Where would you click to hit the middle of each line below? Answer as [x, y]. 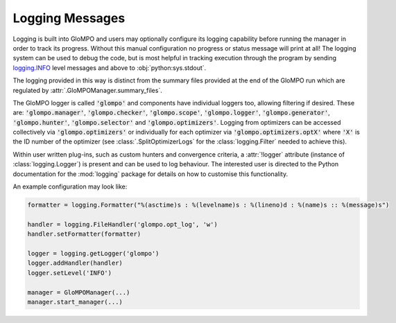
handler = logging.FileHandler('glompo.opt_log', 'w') [122, 224]
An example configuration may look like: [70, 186]
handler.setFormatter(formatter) [84, 234]
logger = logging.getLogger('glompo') [93, 253]
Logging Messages [69, 18]
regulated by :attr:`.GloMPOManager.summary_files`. [87, 90]
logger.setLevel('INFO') [70, 273]
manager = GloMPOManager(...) [79, 292]
